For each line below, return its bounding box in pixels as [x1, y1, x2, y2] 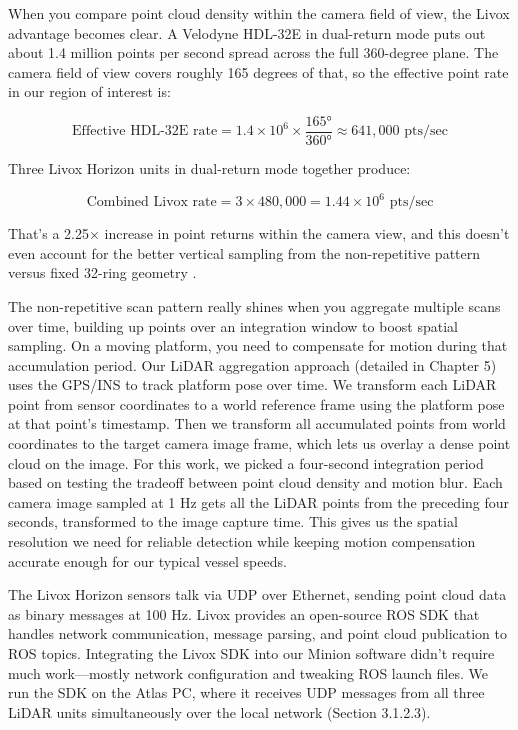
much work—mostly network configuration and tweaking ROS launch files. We [8, 662, 488, 683]
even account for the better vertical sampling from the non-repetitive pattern [8, 242, 481, 263]
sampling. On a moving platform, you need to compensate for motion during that [8, 335, 508, 356]
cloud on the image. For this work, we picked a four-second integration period [8, 452, 484, 473]
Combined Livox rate [86, 195, 217, 210]
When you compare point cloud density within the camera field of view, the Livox [8, 3, 510, 23]
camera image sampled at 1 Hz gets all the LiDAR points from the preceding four [8, 491, 510, 512]
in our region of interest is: [8, 81, 171, 102]
